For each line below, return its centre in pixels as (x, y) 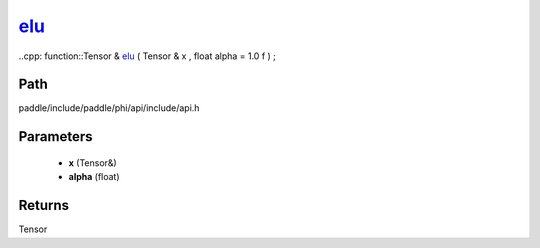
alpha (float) (94, 177)
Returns (44, 205)
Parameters (55, 136)
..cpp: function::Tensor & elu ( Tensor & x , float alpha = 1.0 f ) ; (147, 56)
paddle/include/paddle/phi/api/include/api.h (109, 108)
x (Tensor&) (92, 162)
